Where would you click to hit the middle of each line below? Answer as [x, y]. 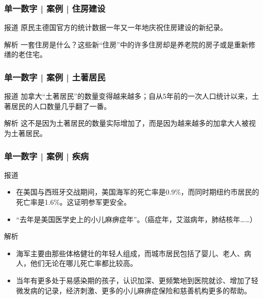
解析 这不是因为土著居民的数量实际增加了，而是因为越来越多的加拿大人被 [126, 123]
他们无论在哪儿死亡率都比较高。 [84, 263]
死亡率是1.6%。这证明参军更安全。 [74, 202]
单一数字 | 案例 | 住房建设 [55, 8]
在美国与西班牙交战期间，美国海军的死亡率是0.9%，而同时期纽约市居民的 [138, 192]
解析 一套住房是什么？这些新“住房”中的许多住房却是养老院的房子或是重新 [126, 44]
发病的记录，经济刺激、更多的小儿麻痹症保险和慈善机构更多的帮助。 [137, 290]
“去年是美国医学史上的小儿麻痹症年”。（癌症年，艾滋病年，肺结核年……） [136, 219]
